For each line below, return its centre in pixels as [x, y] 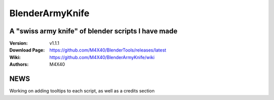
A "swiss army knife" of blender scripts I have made [93, 31]
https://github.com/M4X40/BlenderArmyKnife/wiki [102, 57]
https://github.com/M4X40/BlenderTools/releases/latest [108, 50]
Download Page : [27, 50]
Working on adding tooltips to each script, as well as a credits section [82, 91]
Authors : [19, 64]
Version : [19, 43]
